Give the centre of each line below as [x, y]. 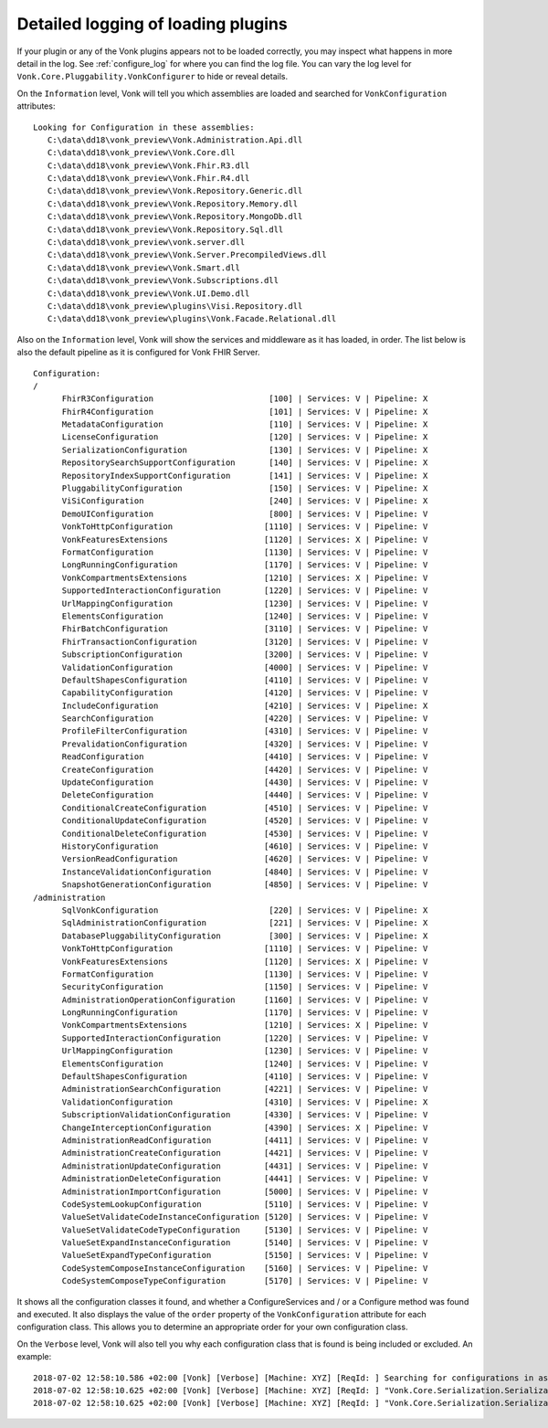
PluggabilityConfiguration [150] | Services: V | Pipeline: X [245, 488]
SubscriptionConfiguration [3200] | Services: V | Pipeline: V [245, 655]
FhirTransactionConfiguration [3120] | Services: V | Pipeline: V [245, 641]
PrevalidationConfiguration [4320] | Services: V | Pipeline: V [245, 744]
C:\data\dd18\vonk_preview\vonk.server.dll [146, 243]
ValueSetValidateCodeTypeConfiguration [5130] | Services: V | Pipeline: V [245, 1230]
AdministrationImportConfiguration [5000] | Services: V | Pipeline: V [245, 1191]
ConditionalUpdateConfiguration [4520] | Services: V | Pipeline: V [245, 821]
